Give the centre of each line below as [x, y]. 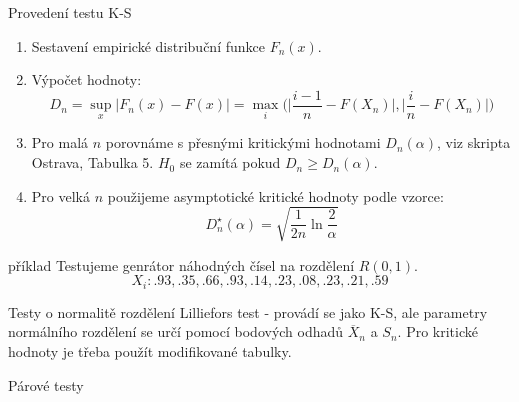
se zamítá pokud [230, 162]
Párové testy [46, 384]
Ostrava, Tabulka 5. [92, 162]
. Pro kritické [437, 331]
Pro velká [60, 195]
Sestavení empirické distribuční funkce [148, 45]
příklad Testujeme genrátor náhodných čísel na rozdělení [181, 264]
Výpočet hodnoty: [86, 79]
